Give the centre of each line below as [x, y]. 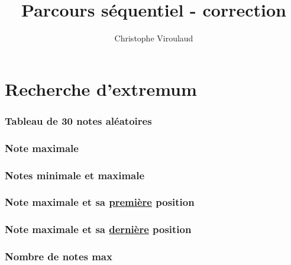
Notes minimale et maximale [75, 175]
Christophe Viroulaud [154, 38]
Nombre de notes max [59, 256]
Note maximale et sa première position [100, 202]
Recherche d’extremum [101, 88]
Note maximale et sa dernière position [98, 229]
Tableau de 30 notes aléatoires [78, 120]
